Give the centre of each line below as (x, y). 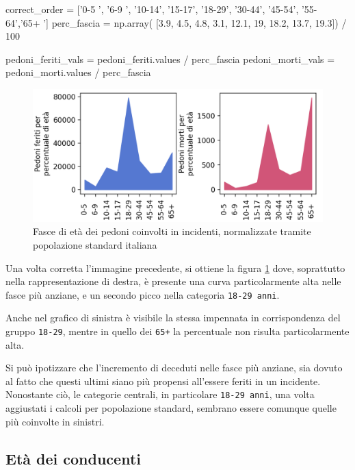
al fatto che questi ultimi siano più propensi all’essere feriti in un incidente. (163, 381)
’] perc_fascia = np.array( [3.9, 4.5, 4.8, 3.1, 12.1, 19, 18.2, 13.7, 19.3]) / (195, 22)
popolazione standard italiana (95, 244)
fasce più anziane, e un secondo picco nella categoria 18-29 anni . (143, 294)
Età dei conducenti (73, 458)
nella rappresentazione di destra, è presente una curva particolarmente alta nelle (173, 281)
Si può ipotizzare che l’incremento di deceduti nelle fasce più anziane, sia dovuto (174, 368)
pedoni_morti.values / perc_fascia (78, 72)
